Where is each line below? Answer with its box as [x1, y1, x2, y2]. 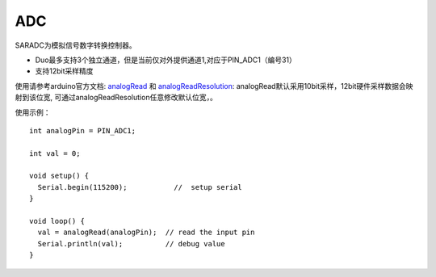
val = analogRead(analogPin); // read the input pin [37, 228, 255, 237]
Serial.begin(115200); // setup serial [37, 183, 242, 191]
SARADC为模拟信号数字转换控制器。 [15, 40, 136, 50]
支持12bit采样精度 [35, 66, 94, 76]
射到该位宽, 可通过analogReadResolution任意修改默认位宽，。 [15, 93, 217, 103]
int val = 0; [29, 149, 81, 157]
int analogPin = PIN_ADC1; [29, 126, 136, 135]
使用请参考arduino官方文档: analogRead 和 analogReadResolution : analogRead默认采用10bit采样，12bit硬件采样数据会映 [15, 81, 413, 90]
